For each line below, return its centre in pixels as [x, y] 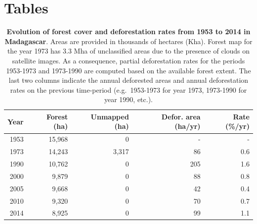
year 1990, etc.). [128, 99]
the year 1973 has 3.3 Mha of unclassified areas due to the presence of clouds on [128, 51]
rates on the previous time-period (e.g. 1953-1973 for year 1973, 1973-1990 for [128, 89]
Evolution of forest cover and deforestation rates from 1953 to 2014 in [128, 31]
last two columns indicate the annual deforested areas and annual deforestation [128, 80]
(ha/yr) [188, 126]
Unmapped [110, 116]
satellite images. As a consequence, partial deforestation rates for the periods [128, 60]
